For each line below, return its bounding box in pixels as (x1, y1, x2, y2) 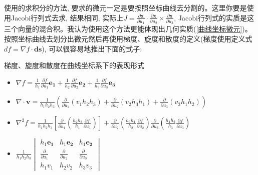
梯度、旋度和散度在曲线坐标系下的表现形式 (4, 60, 144, 70)
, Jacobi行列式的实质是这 (174, 12, 254, 22)
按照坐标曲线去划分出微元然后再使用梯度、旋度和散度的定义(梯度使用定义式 (4, 33, 252, 43)
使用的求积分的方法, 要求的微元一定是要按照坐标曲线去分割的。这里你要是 (4, 2, 247, 12)
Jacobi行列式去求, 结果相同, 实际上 (11, 12, 124, 22)
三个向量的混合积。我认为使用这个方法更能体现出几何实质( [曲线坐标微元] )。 (4, 23, 252, 34)
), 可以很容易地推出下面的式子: (42, 43, 142, 53)
